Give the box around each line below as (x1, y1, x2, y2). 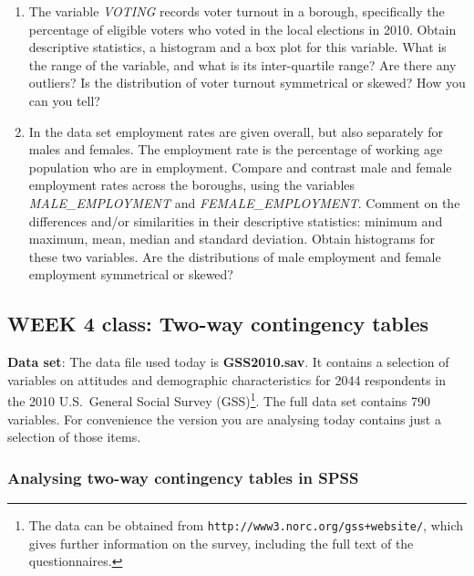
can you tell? (28, 90, 100, 110)
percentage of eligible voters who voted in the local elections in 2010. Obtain (28, 19, 457, 38)
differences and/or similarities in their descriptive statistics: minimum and (28, 211, 443, 230)
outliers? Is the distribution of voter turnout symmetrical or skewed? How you (28, 73, 466, 92)
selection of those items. (7, 427, 141, 446)
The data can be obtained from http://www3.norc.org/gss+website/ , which (28, 515, 464, 534)
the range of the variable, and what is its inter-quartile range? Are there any (28, 55, 457, 74)
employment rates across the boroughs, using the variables (28, 175, 355, 194)
